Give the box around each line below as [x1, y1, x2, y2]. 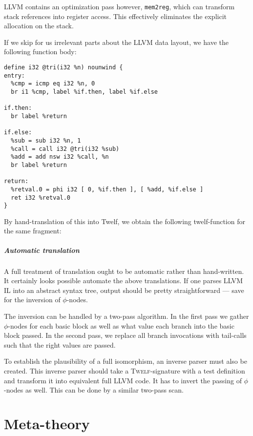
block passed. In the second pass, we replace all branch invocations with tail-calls [4, 330, 247, 340]
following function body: [4, 46, 77, 57]
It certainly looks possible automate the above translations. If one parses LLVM [4, 275, 243, 286]
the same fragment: [4, 226, 62, 236]
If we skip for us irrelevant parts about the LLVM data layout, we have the [4, 37, 229, 47]
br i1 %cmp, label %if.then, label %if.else [11, 88, 158, 95]
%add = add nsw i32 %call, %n [11, 153, 109, 161]
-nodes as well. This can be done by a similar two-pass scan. [4, 385, 184, 395]
